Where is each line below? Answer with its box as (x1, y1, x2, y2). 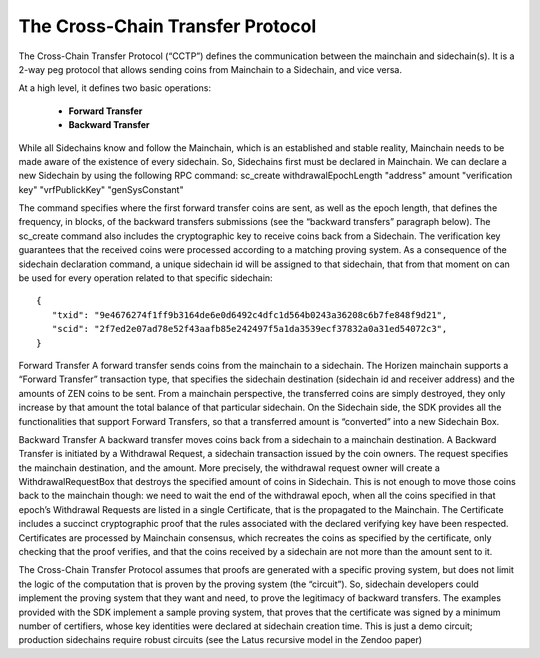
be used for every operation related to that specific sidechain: (18, 272, 274, 284)
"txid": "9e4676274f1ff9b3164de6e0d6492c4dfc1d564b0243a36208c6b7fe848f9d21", (51, 309, 448, 320)
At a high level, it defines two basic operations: (18, 82, 212, 94)
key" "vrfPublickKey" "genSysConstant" (18, 183, 184, 195)
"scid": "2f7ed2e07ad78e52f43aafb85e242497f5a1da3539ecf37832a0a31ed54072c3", (51, 323, 448, 335)
